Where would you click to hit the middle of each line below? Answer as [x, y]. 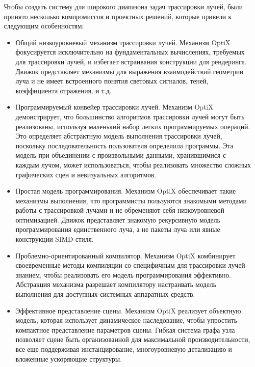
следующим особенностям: [44, 26]
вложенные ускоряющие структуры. [69, 358]
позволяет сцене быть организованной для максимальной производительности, [133, 339]
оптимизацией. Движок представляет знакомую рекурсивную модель [118, 219]
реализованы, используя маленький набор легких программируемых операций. [133, 126]
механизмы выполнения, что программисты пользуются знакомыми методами [131, 200]
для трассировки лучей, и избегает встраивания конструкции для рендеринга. [131, 61]
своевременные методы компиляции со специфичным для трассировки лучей [130, 265]
